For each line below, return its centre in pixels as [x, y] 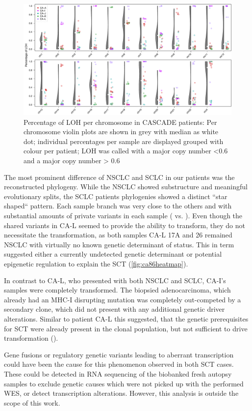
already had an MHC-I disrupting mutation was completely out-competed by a [123, 299]
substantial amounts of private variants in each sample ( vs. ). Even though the [123, 216]
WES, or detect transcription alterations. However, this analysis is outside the [121, 393]
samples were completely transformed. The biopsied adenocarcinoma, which [117, 290]
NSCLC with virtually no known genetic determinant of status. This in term [119, 244]
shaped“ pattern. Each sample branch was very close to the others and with [118, 206]
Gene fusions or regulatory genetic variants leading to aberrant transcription [119, 354]
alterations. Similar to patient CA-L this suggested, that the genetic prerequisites [126, 318]
